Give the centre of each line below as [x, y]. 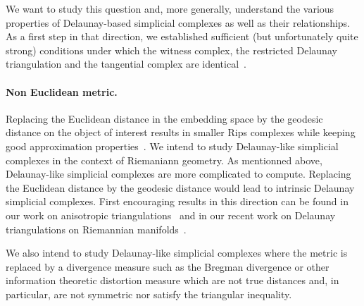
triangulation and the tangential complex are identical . [126, 64]
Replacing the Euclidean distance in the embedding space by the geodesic [164, 118]
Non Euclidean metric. [62, 91]
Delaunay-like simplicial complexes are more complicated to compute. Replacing [178, 174]
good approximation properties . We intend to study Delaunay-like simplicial [172, 146]
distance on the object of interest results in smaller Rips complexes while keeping [181, 132]
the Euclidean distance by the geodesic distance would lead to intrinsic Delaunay [180, 187]
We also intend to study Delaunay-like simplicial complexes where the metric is [177, 253]
